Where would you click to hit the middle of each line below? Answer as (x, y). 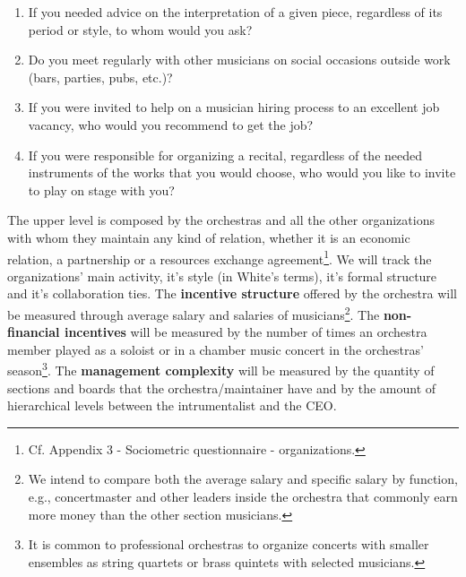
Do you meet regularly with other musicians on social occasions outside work (239, 60)
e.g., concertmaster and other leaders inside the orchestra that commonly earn (243, 497)
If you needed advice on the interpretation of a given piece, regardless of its (235, 12)
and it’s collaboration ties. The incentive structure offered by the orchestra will (232, 293)
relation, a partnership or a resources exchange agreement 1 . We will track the (220, 257)
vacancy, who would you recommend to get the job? (171, 124)
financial (34, 332)
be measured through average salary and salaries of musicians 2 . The (194, 313)
